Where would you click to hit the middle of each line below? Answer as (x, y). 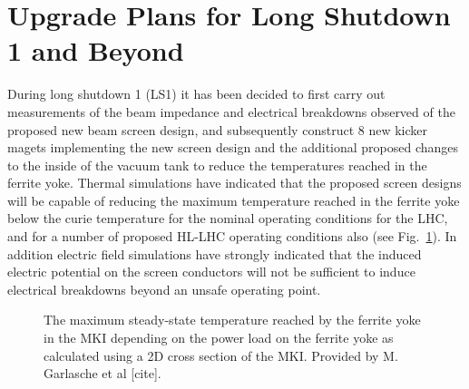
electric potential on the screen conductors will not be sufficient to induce (211, 272)
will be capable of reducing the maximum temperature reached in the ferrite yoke (234, 200)
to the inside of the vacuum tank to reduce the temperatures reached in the (217, 165)
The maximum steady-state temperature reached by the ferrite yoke (232, 320)
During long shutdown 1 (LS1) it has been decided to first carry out (196, 94)
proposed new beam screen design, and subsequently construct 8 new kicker (217, 129)
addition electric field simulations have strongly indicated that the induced (215, 253)
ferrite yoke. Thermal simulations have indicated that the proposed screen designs (234, 183)
